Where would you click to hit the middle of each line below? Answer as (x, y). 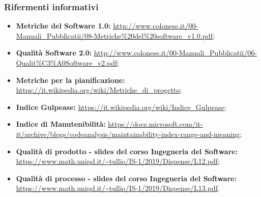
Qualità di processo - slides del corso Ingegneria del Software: (126, 178)
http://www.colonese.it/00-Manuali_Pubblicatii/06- (175, 53)
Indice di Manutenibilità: (61, 124)
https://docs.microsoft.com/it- (155, 124)
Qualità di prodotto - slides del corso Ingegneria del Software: (127, 151)
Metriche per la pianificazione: (70, 80)
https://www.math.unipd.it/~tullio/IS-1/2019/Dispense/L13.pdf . (118, 188)
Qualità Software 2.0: (54, 53)
